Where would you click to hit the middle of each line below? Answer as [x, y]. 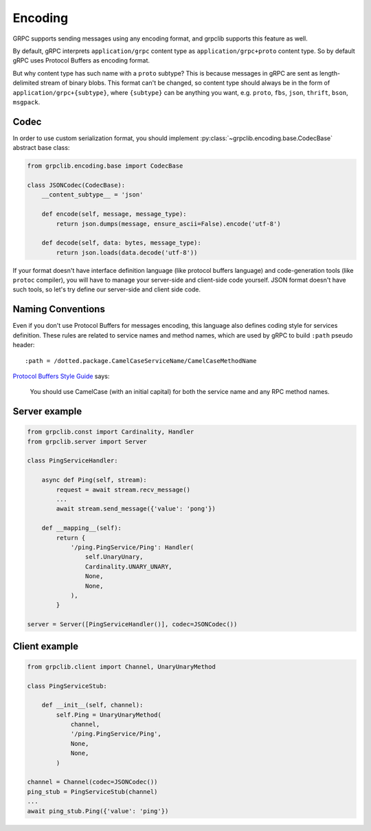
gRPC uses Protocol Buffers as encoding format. [81, 60]
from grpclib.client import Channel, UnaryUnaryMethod [121, 666]
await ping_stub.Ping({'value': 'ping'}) [98, 811]
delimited [26, 83]
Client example [46, 646]
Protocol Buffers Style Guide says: [61, 376]
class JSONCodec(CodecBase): [76, 185]
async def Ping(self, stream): [94, 480]
